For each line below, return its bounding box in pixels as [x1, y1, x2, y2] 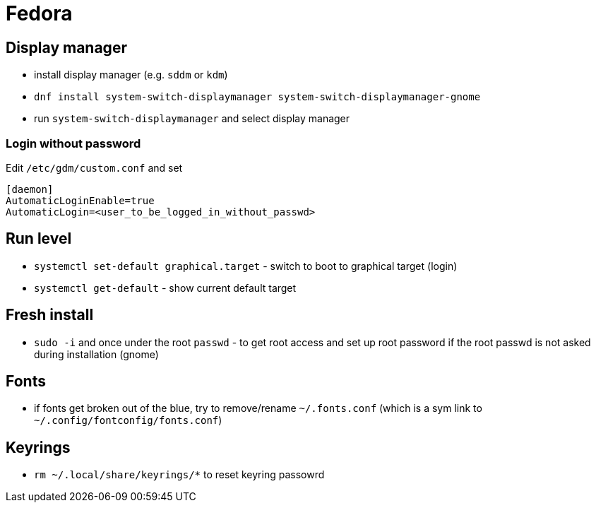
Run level [6, 230, 72, 248]
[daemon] [6, 183, 54, 195]
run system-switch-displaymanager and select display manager [34, 112, 350, 125]
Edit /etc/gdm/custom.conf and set [6, 161, 183, 174]
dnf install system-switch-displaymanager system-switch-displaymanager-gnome [34, 91, 481, 103]
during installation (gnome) [34, 348, 159, 360]
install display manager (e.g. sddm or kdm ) [34, 69, 228, 81]
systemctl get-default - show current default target [34, 281, 297, 294]
